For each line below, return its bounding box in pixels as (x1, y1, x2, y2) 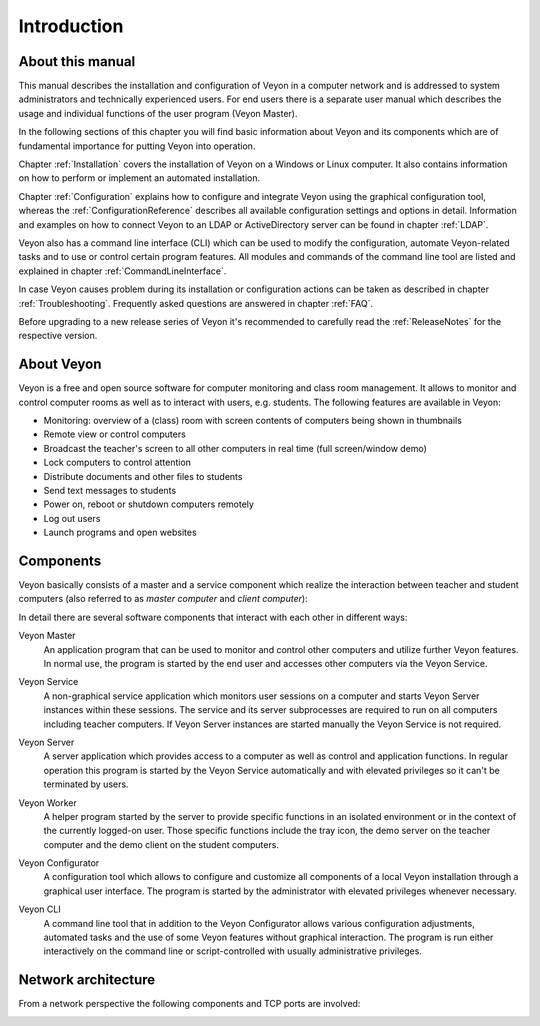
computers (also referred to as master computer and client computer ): (18, 593, 309, 605)
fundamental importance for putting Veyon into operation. (18, 140, 256, 152)
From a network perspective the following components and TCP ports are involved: (18, 998, 361, 1010)
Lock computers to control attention (43, 456, 192, 469)
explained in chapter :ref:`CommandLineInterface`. (18, 265, 227, 277)
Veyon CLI (18, 903, 61, 915)
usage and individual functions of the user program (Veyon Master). (18, 107, 298, 119)
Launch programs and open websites (43, 526, 197, 539)
